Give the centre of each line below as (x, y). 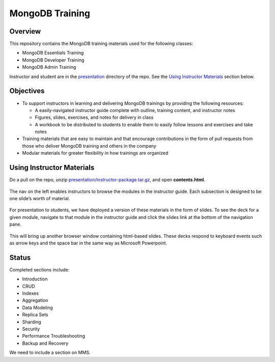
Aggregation (35, 300)
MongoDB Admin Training (49, 67)
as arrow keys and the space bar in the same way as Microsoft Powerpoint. (88, 243)
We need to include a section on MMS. (50, 353)
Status (20, 257)
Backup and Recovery (45, 343)
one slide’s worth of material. (40, 198)
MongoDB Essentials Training (53, 53)
